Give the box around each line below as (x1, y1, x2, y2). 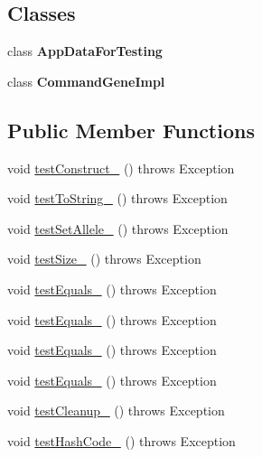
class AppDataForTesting (7, 42, 163, 61)
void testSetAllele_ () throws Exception (7, 219, 229, 238)
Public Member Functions (7, 116, 255, 144)
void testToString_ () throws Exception (7, 189, 228, 208)
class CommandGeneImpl (7, 71, 165, 90)
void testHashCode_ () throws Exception (7, 431, 236, 450)
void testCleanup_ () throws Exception (7, 401, 225, 420)
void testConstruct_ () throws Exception (7, 158, 235, 177)
